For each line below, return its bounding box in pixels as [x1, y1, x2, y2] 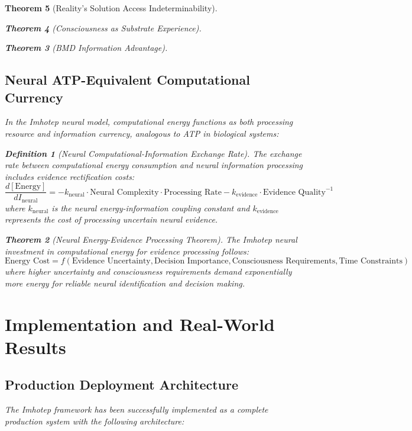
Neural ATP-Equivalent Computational [5, 70, 250, 89]
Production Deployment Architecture [5, 375, 239, 394]
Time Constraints [339, 257, 403, 266]
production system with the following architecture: [5, 414, 184, 427]
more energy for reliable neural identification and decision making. [5, 276, 245, 289]
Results [5, 334, 66, 359]
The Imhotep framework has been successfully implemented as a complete [5, 403, 268, 416]
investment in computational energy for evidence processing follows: [5, 245, 249, 257]
